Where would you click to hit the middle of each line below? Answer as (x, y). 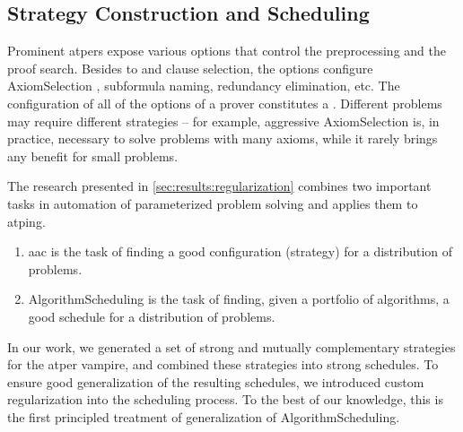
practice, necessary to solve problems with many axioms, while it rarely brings (223, 138)
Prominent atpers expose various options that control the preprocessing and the (227, 51)
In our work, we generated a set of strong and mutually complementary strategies (231, 346)
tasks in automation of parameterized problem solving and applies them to (213, 203)
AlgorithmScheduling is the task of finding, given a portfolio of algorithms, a (239, 299)
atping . (26, 221)
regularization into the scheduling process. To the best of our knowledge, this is (225, 399)
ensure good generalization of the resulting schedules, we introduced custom (216, 381)
